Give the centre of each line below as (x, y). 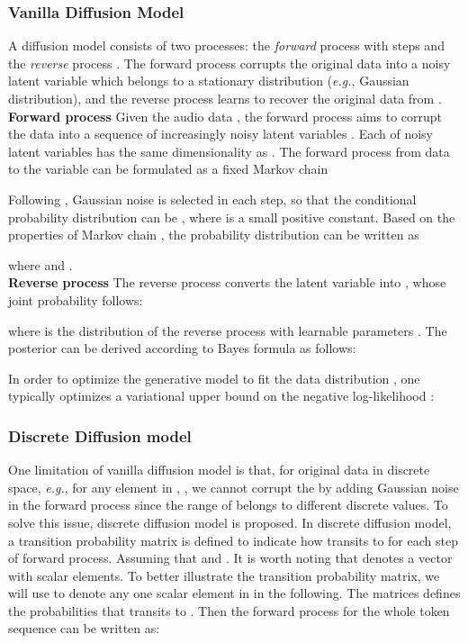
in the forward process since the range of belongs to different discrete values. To (228, 505)
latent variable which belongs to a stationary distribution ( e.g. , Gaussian (209, 81)
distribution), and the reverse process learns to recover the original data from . (225, 98)
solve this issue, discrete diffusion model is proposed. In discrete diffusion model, (230, 522)
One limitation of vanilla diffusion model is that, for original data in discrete (219, 470)
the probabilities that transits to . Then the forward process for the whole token (229, 610)
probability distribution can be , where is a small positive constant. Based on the (232, 217)
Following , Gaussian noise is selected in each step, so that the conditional (212, 199)
